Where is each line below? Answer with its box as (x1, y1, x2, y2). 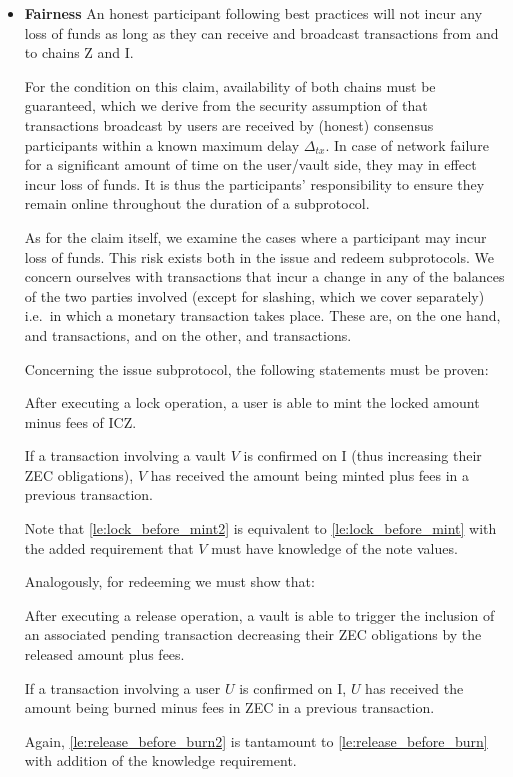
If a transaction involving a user (24, 677, 221, 698)
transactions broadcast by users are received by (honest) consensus (24, 114, 434, 135)
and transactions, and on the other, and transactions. (24, 324, 352, 345)
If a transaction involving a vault (24, 445, 226, 466)
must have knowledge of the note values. (211, 537, 458, 558)
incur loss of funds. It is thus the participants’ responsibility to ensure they (24, 173, 485, 194)
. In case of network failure (325, 134, 489, 155)
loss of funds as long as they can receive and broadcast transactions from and (24, 22, 499, 43)
